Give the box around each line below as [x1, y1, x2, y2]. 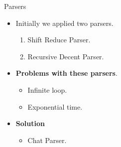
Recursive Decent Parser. [27, 51, 104, 61]
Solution [15, 118, 45, 129]
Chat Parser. [27, 135, 67, 145]
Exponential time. [27, 101, 83, 112]
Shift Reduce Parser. [27, 34, 91, 45]
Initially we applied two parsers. [15, 17, 114, 28]
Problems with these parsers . [15, 68, 118, 78]
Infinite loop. [27, 84, 67, 95]
